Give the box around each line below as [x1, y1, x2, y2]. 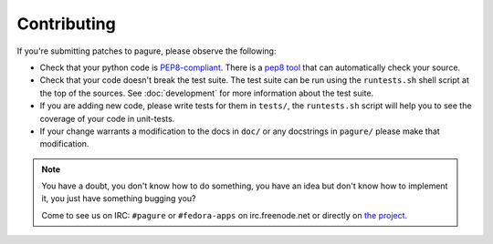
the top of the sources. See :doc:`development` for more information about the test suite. [39, 87, 374, 98]
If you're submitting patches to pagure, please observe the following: [16, 46, 277, 56]
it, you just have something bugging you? [41, 193, 196, 204]
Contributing [16, 14, 116, 34]
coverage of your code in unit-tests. [39, 113, 175, 124]
